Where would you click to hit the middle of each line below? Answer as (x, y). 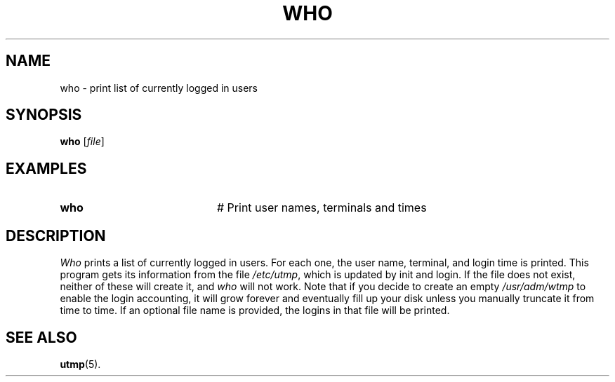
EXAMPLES (46, 168)
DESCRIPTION (56, 236)
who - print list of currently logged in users (159, 88)
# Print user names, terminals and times (322, 208)
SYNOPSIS (44, 115)
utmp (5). (80, 364)
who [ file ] (82, 142)
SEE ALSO (41, 337)
